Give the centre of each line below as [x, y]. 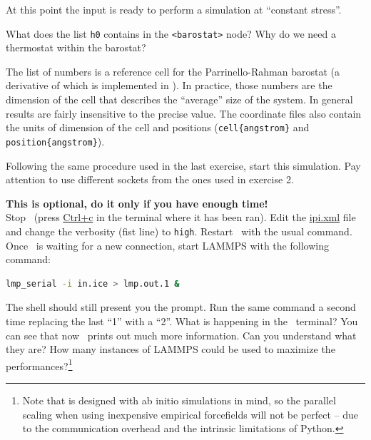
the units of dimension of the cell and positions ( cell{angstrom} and [158, 127]
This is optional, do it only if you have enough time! [137, 203]
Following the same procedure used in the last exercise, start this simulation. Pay [183, 165]
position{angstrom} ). [55, 141]
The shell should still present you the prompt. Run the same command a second [181, 307]
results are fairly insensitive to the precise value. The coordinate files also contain [184, 113]
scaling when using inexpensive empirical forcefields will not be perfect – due [190, 414]
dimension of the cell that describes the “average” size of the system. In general [179, 99]
